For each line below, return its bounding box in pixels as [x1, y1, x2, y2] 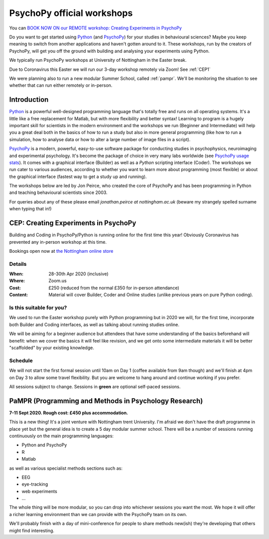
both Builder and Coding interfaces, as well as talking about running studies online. [9, 322, 179, 328]
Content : [9, 292, 28, 298]
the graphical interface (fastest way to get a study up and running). [9, 174, 147, 180]
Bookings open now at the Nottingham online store [9, 248, 114, 254]
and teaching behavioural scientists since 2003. [9, 189, 108, 195]
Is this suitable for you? [9, 304, 67, 311]
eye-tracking [21, 481, 48, 487]
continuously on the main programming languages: [9, 433, 114, 439]
